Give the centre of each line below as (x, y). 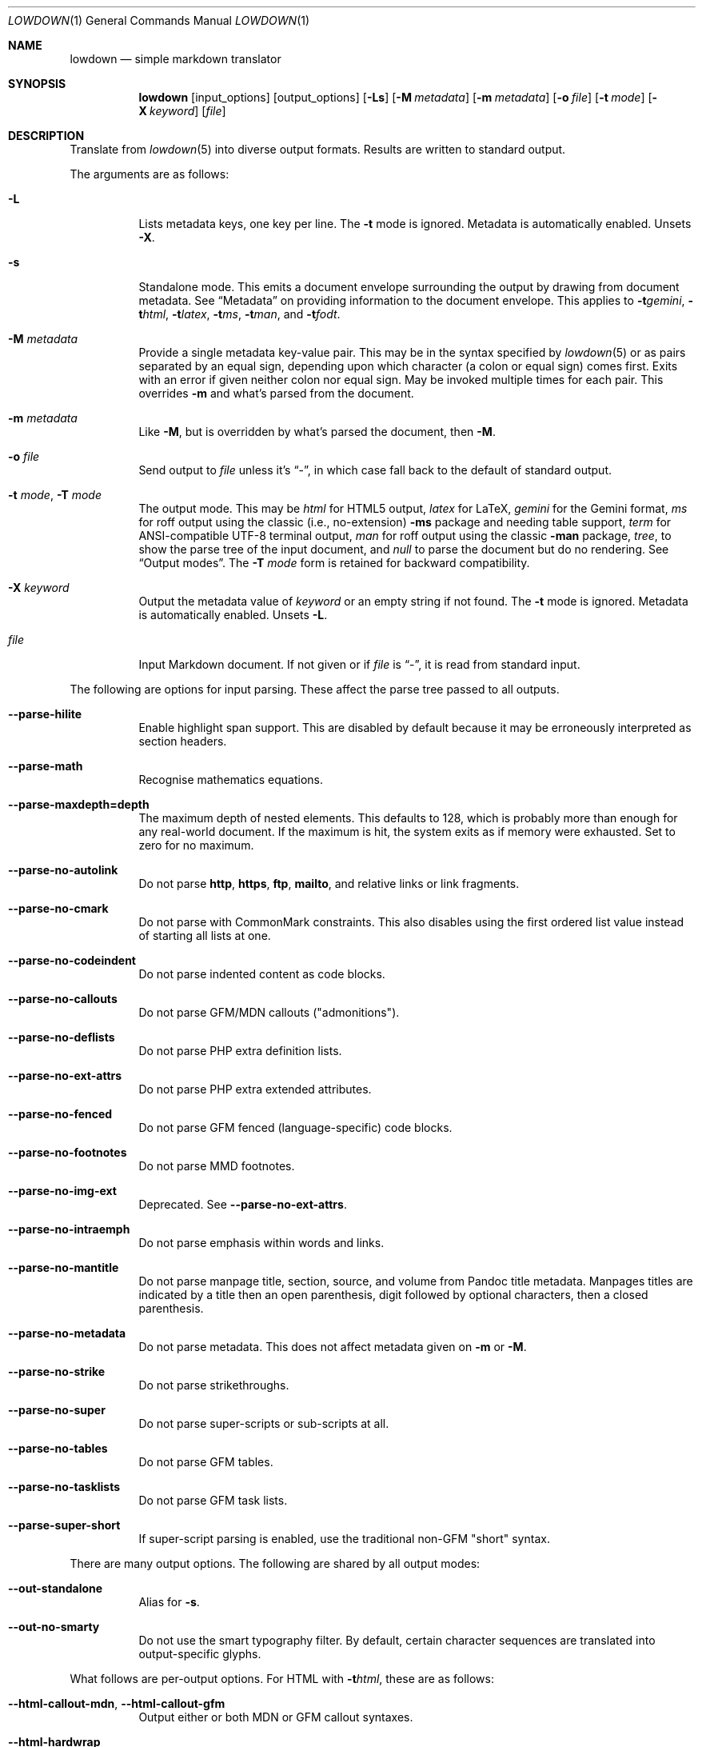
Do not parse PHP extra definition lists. (240, 1051)
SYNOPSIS (37, 84)
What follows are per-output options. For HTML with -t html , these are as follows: (282, 1679)
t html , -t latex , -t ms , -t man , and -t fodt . (239, 314)
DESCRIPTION (46, 136)
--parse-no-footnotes (68, 1152)
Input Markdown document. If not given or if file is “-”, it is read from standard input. (359, 664)
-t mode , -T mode (55, 495)
